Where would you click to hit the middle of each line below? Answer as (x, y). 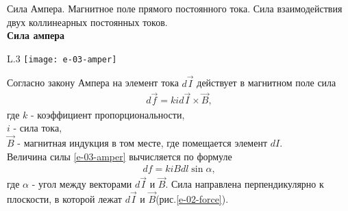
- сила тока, (38, 128)
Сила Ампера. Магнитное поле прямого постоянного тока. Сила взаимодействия (175, 8)
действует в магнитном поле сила (266, 83)
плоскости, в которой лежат (64, 199)
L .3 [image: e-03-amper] (62, 58)
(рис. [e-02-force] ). (192, 199)
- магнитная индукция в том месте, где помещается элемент (142, 142)
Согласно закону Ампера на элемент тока (93, 83)
